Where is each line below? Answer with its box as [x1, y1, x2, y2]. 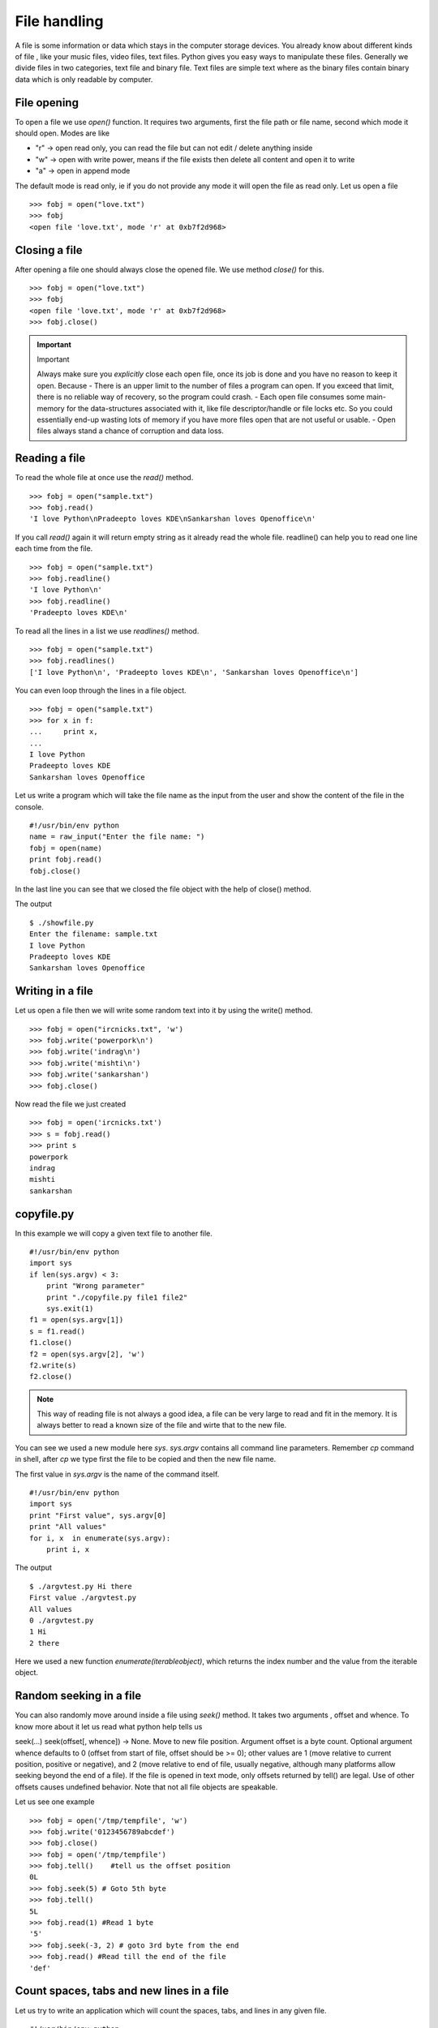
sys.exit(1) [45, 1304, 94, 1313]
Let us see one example [15, 1797, 95, 1807]
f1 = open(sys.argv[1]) [29, 1315, 124, 1325]
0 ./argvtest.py [29, 1615, 94, 1625]
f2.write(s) [29, 1360, 77, 1370]
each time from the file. [15, 544, 93, 553]
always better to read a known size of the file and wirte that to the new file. [36, 1420, 287, 1430]
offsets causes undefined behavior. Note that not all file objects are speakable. [15, 1781, 278, 1792]
